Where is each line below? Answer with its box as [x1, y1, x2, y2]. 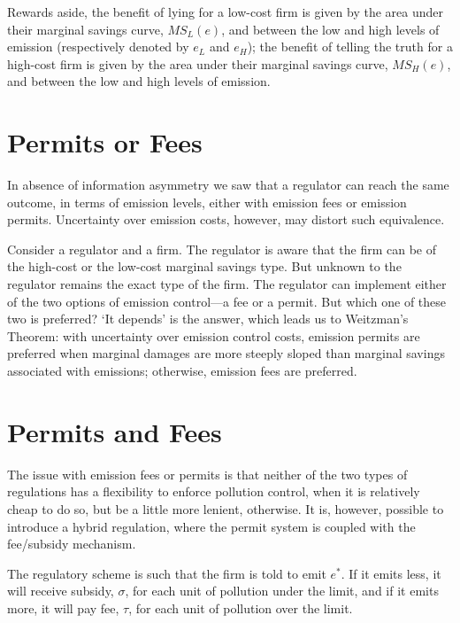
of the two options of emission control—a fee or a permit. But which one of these [7, 292, 447, 310]
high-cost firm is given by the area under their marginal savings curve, [7, 54, 388, 73]
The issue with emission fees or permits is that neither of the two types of [7, 464, 408, 483]
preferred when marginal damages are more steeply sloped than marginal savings [7, 344, 445, 362]
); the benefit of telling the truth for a [247, 37, 453, 56]
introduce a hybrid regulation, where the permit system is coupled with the [7, 517, 416, 535]
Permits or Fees [7, 124, 203, 160]
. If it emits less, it [341, 564, 441, 582]
